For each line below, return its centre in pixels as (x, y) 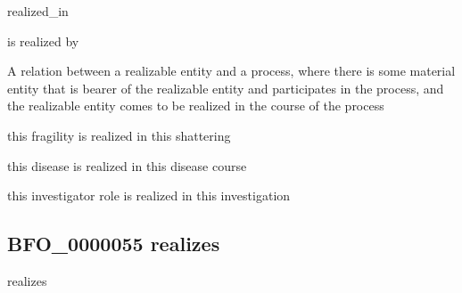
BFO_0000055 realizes (114, 244)
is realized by (43, 41)
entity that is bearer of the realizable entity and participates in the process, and (226, 88)
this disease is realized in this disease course (127, 165)
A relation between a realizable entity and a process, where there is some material (231, 71)
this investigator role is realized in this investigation (149, 195)
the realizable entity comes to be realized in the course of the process (196, 106)
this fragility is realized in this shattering (119, 135)
